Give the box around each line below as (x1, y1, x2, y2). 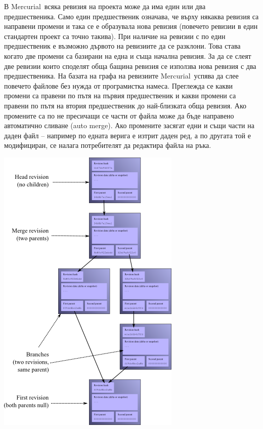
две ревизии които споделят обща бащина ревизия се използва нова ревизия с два (4, 60, 256, 71)
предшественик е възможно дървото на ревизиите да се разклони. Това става (4, 41, 241, 51)
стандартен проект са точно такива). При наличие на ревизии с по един (4, 30, 226, 41)
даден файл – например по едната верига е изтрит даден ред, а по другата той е (4, 130, 251, 140)
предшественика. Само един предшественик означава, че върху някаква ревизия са (4, 11, 259, 21)
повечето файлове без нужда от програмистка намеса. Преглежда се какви (4, 80, 233, 91)
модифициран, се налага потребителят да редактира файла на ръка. (4, 140, 211, 150)
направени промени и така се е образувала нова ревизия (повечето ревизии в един (4, 21, 258, 31)
